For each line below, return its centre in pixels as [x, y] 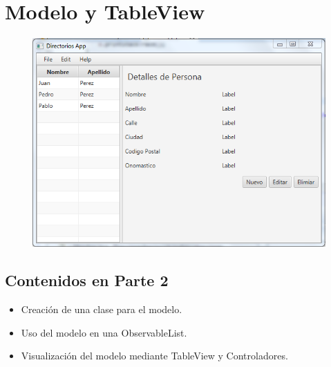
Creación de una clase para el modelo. [102, 309]
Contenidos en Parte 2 [87, 280]
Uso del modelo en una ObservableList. [104, 332]
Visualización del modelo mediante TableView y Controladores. [154, 356]
